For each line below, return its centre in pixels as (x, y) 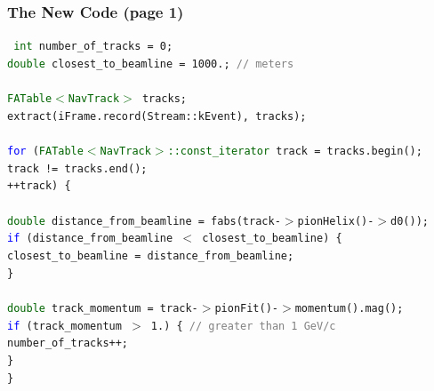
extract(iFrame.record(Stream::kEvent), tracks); (157, 116)
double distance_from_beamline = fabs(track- (144, 221)
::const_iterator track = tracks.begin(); (295, 152)
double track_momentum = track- (103, 309)
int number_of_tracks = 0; (93, 47)
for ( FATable (45, 152)
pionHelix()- (336, 221)
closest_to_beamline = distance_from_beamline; (151, 256)
